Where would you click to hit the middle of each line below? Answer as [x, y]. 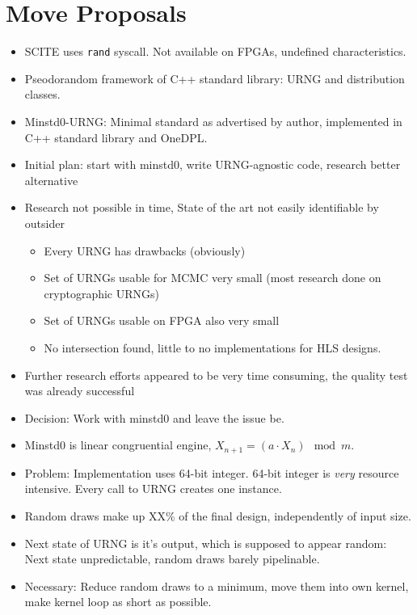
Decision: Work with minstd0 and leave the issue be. [154, 417]
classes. [42, 94]
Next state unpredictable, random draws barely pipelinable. [172, 559]
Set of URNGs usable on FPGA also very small [162, 320]
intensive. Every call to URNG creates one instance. [153, 489]
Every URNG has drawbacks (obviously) [145, 250]
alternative [51, 180]
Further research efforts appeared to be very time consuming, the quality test [216, 375]
